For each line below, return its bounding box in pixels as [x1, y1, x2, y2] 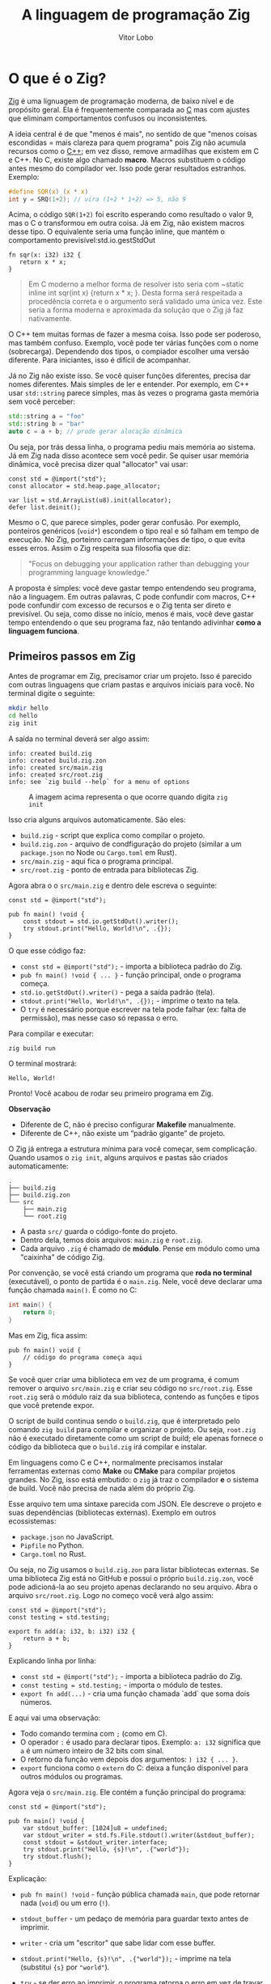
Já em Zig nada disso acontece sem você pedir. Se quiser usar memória [8, 451, 249, 460]
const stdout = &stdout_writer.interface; [23, 1838, 168, 1846]
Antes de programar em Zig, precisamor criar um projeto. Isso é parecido [8, 671, 252, 680]
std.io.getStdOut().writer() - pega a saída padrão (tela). [19, 987, 216, 997]
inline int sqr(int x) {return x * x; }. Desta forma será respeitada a [28, 288, 243, 298]
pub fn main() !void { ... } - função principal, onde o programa [19, 969, 241, 980]
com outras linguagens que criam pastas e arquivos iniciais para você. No [8, 680, 255, 689]
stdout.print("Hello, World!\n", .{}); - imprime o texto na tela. [19, 995, 240, 1005]
